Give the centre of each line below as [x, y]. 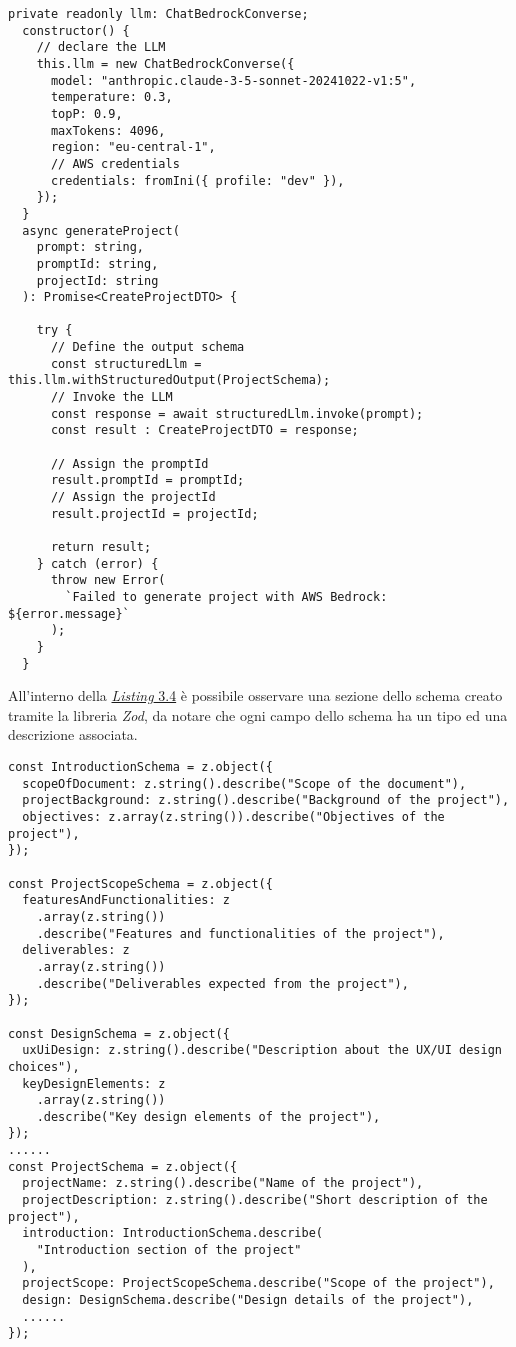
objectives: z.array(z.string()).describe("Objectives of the [233, 817]
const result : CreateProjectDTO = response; [204, 430]
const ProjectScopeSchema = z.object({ [140, 883]
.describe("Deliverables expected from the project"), [222, 983]
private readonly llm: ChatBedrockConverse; [158, 14]
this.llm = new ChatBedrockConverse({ [165, 63]
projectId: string [97, 280]
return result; [101, 547]
